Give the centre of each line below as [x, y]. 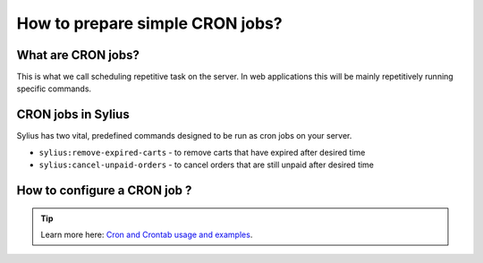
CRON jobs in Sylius [73, 115]
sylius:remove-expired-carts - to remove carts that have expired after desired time [202, 152]
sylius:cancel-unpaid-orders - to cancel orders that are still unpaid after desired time [207, 165]
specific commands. [54, 89]
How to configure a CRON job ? [104, 190]
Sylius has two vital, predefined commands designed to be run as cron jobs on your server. [184, 136]
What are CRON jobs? [78, 55]
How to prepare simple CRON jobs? [149, 23]
